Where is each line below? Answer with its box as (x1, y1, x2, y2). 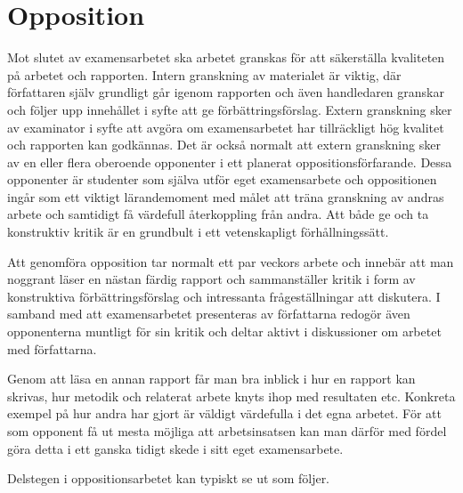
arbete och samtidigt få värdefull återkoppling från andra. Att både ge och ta (7, 205, 429, 223)
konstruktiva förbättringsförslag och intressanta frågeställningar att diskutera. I (7, 287, 441, 305)
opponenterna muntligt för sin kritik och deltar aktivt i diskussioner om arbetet (7, 322, 442, 341)
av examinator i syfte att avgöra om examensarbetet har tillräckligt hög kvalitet (7, 117, 444, 136)
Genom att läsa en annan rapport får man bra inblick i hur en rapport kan (7, 369, 416, 388)
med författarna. (7, 339, 97, 358)
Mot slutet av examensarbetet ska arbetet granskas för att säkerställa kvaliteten (7, 48, 445, 67)
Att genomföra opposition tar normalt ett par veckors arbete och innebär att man (7, 252, 454, 271)
